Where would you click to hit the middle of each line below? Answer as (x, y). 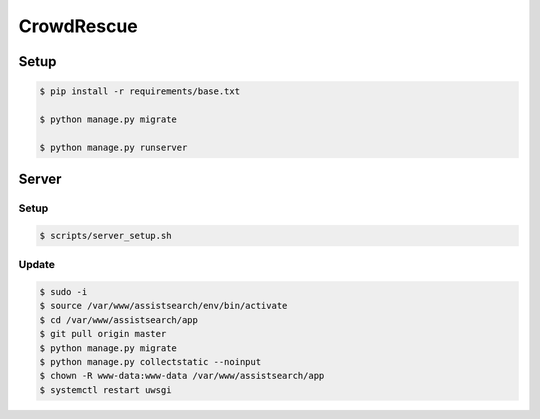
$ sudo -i (63, 292)
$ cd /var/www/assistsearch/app (119, 319)
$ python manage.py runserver (113, 147)
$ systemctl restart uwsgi (105, 389)
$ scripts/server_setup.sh (105, 235)
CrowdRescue (78, 26)
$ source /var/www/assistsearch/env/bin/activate (163, 306)
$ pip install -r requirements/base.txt (139, 91)
